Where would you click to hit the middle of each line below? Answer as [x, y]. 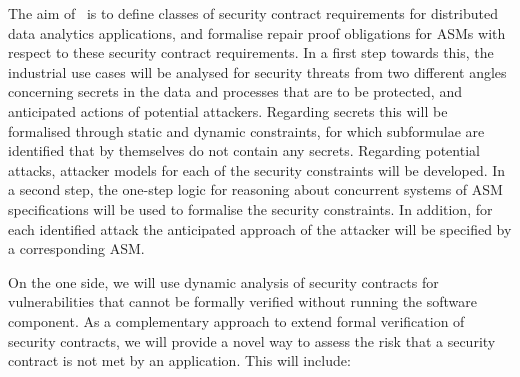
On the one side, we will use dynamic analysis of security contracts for [223, 281]
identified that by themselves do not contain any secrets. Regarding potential [244, 150]
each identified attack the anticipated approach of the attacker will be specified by [260, 228]
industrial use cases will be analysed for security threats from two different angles [257, 71]
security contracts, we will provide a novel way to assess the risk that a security [252, 340]
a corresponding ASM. [76, 248]
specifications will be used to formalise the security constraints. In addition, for [250, 208]
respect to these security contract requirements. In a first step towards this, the [251, 52]
